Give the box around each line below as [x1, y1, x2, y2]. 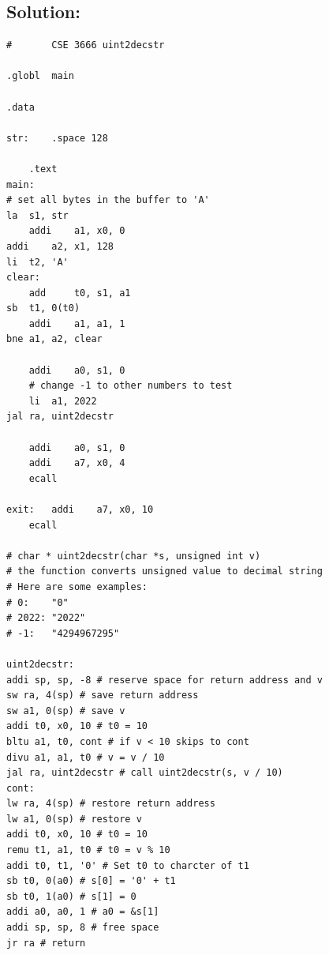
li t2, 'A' [6, 256, 69, 268]
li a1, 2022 [28, 395, 97, 407]
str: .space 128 [6, 132, 108, 144]
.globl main [6, 70, 74, 82]
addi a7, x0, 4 [28, 457, 125, 469]
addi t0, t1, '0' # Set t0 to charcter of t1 [6, 859, 249, 871]
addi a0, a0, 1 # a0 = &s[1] [6, 906, 159, 918]
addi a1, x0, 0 [28, 225, 125, 237]
